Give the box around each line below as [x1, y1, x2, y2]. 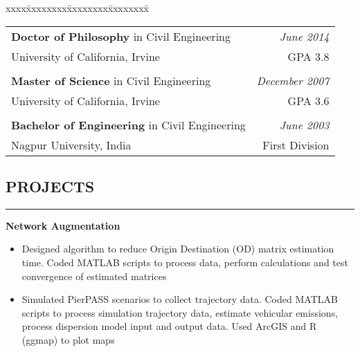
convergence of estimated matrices [21, 268, 167, 283]
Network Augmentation [6, 218, 120, 232]
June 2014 [279, 28, 330, 44]
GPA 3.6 [287, 92, 330, 109]
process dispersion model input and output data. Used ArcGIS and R [21, 319, 317, 333]
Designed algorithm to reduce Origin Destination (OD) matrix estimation [21, 241, 334, 256]
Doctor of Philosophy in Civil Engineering [11, 28, 231, 44]
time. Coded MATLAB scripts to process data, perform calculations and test [21, 254, 348, 269]
